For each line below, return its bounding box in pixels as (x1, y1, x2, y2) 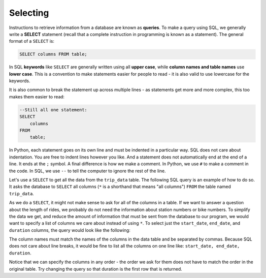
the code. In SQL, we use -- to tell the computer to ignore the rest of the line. (9, 168, 166, 174)
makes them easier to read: (9, 93, 65, 99)
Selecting (9, 7, 49, 18)
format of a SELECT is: (9, 38, 54, 44)
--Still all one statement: (19, 107, 87, 113)
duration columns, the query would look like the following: (9, 227, 131, 233)
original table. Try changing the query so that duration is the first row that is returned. (9, 266, 182, 272)
